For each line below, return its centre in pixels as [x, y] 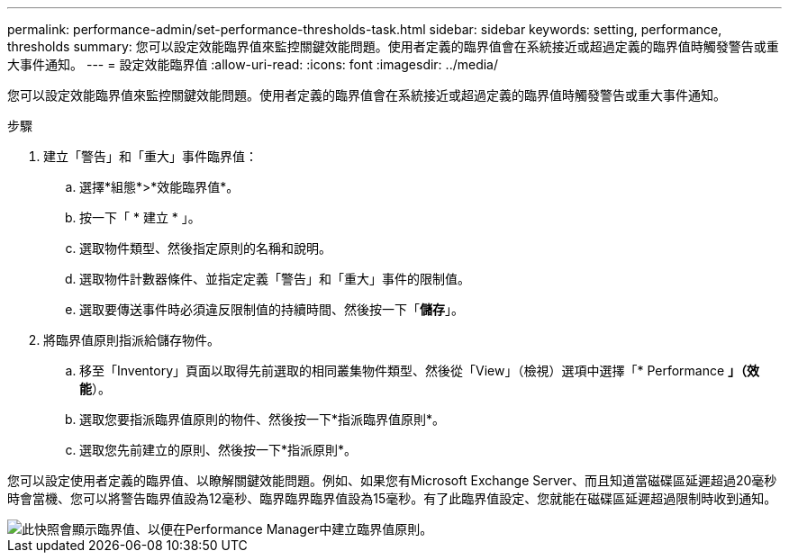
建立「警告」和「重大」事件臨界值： [150, 156]
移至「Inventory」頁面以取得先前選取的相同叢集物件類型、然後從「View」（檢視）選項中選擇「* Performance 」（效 [420, 370]
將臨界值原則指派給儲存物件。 [131, 340]
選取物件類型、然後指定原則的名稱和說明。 [205, 248]
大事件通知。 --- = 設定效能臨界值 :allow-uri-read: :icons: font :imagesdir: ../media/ [253, 64]
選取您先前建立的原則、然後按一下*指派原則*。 [218, 450]
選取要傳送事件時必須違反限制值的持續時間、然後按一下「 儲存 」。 [272, 309]
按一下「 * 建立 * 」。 [140, 217]
